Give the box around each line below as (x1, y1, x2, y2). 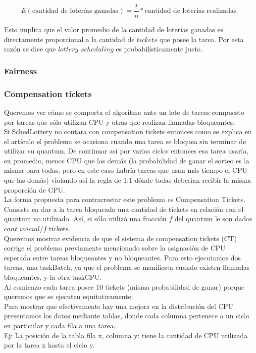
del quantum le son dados (174, 213, 253, 224)
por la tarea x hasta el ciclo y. (4, 340, 95, 350)
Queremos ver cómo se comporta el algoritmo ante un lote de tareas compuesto (4, 106, 244, 117)
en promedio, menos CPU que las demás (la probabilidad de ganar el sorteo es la (4, 155, 250, 165)
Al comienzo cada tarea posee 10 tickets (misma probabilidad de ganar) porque (4, 281, 245, 292)
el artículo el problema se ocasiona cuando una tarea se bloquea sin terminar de (4, 136, 246, 146)
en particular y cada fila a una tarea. (4, 320, 116, 330)
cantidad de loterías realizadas (145, 7, 237, 15)
